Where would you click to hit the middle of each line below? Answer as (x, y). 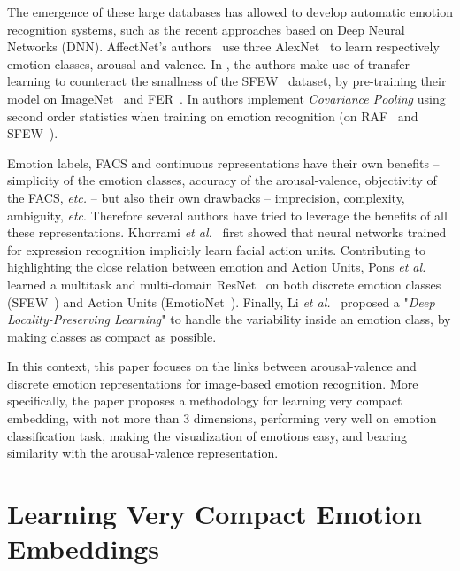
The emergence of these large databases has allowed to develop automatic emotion (230, 12)
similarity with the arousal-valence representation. (143, 453)
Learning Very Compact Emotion (215, 514)
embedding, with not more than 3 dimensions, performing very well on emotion (222, 418)
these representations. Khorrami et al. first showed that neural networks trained (227, 232)
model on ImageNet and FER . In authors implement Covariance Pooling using (226, 98)
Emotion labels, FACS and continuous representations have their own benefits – (223, 162)
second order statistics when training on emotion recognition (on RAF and (213, 116)
